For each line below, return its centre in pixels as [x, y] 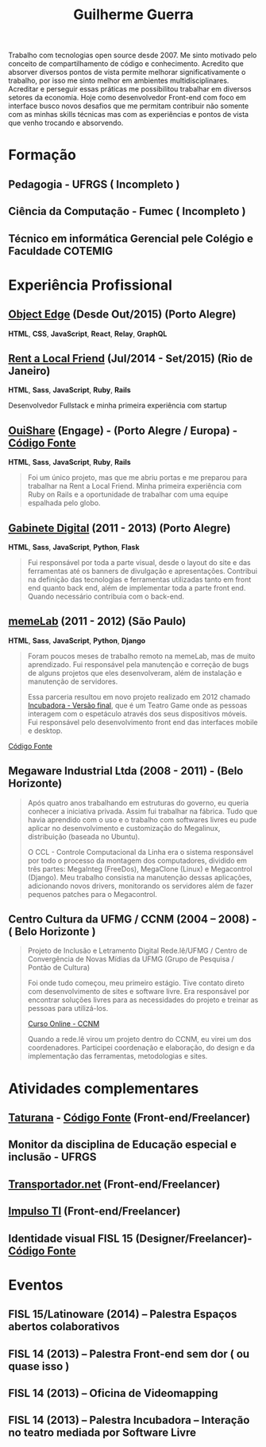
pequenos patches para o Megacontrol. [92, 894]
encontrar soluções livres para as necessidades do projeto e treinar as [143, 1000]
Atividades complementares [104, 1088]
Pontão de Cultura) [59, 968]
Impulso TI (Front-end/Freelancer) [94, 1211]
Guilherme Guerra [133, 15]
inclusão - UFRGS [52, 1157]
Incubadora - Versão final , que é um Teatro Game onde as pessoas [137, 705]
